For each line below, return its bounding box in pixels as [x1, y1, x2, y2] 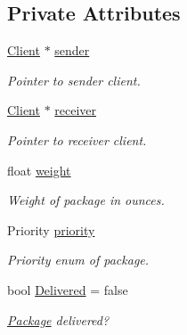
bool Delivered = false [7, 280, 128, 298]
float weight [7, 160, 71, 179]
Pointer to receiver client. [7, 130, 147, 149]
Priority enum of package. [7, 250, 150, 269]
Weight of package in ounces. [7, 191, 165, 209]
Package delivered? [7, 310, 110, 329]
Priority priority [7, 220, 95, 239]
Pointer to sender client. [7, 70, 141, 89]
